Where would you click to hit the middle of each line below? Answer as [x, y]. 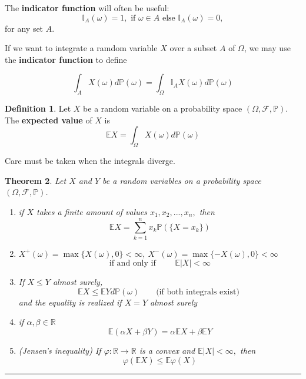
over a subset [193, 48]
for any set [24, 28]
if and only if [132, 264]
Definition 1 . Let [38, 108]
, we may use [267, 48]
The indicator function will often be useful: [87, 8]
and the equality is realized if [70, 302]
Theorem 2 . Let [36, 180]
